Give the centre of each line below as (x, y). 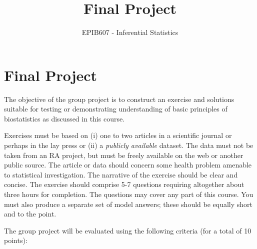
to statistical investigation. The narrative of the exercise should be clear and (121, 174)
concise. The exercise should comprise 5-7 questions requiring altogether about (124, 184)
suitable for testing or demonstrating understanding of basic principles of (116, 109)
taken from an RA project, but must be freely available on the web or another (124, 155)
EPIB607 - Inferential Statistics (130, 32)
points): (16, 240)
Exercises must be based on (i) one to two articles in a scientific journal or (118, 135)
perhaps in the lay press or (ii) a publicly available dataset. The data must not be (129, 145)
